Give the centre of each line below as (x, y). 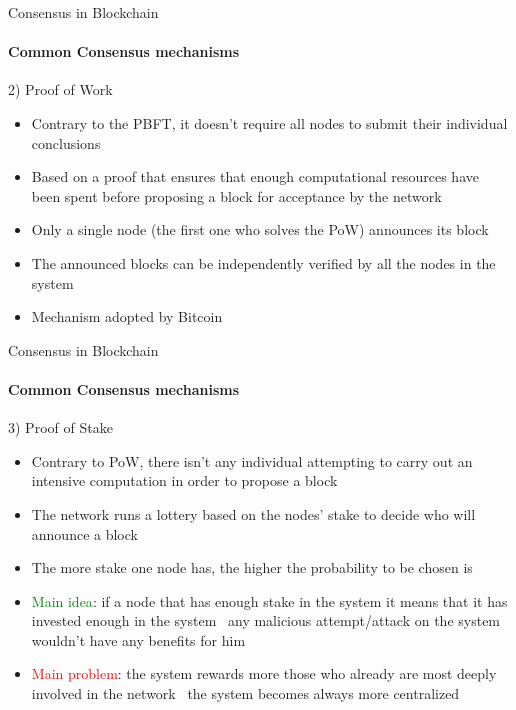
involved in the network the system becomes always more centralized (245, 693)
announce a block (84, 533)
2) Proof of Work (60, 89)
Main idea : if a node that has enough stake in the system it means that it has (269, 600)
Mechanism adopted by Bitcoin (127, 316)
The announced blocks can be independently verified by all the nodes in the (263, 262)
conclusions (66, 142)
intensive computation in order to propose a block (184, 480)
